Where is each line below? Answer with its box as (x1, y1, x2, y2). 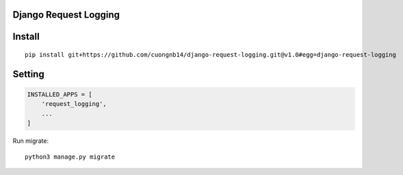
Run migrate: (12, 137, 49, 145)
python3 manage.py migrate (25, 152, 116, 161)
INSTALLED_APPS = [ (27, 91, 92, 98)
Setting (12, 68, 44, 80)
